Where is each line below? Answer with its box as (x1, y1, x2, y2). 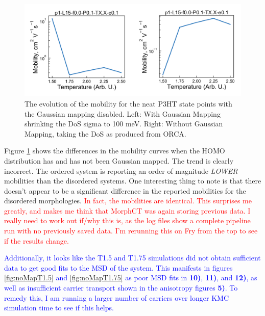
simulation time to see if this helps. (4, 302, 114, 313)
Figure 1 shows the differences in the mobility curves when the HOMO (4, 145, 225, 156)
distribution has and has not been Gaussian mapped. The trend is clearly (4, 155, 234, 166)
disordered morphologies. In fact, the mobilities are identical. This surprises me (4, 195, 252, 206)
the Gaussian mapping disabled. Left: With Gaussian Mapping (25, 108, 221, 119)
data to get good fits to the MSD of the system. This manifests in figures (4, 262, 233, 273)
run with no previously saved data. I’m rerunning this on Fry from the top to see (4, 225, 258, 236)
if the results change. (4, 235, 69, 246)
